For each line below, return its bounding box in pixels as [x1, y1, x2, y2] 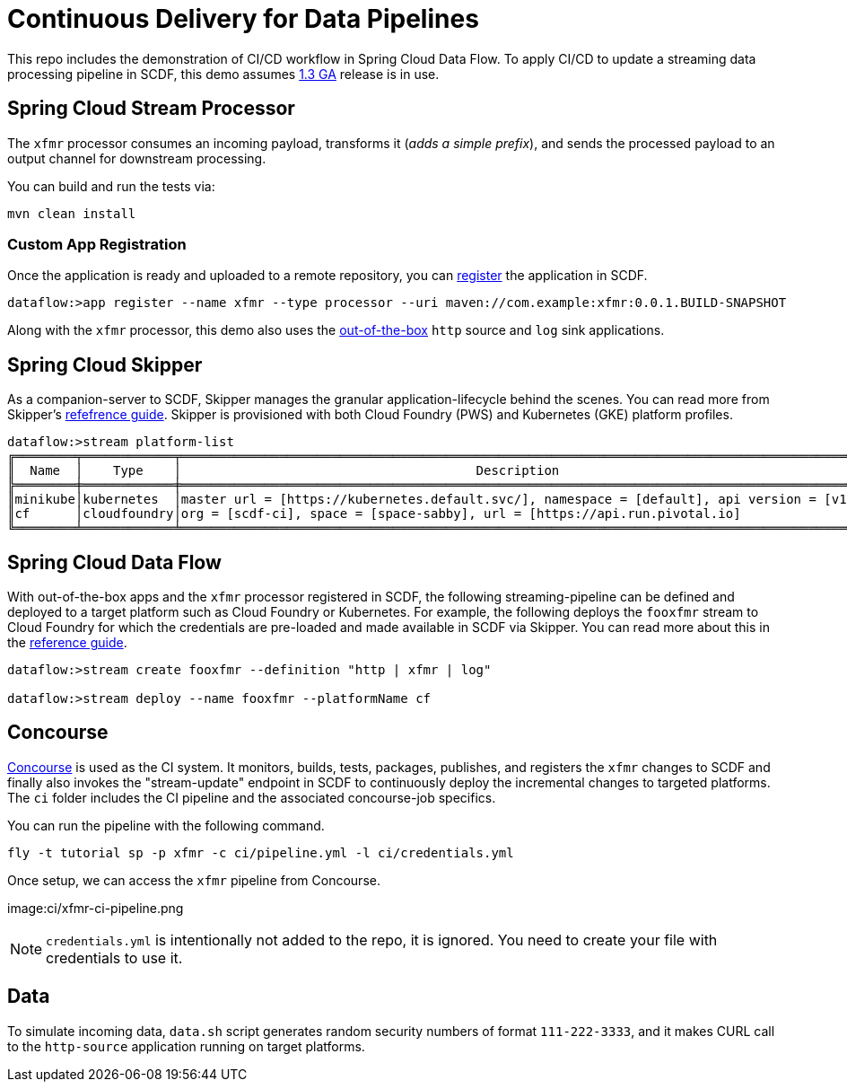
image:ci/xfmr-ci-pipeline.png [7, 900, 184, 916]
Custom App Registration [7, 234, 187, 253]
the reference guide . [7, 635, 127, 651]
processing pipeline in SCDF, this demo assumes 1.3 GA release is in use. [7, 66, 440, 82]
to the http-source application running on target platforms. [7, 1038, 365, 1054]
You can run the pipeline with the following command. [7, 817, 325, 833]
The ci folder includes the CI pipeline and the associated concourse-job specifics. [7, 789, 496, 805]
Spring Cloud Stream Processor [7, 97, 295, 120]
